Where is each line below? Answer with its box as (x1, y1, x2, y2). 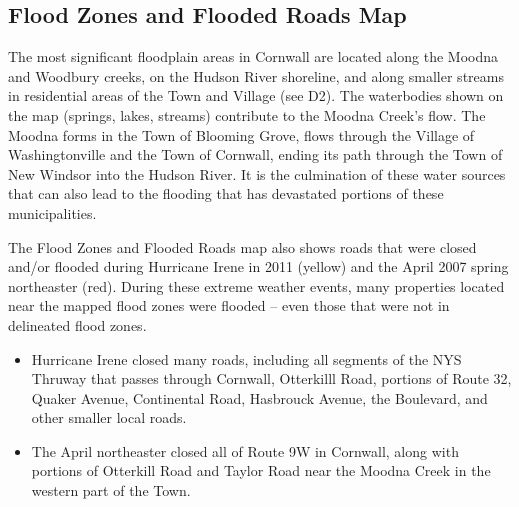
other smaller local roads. (31, 407, 187, 428)
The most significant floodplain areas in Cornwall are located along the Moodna (8, 46, 498, 67)
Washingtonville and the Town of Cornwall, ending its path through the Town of (8, 144, 503, 165)
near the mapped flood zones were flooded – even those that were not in (8, 295, 450, 316)
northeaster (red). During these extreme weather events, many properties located (8, 275, 505, 296)
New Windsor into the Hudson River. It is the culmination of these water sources (8, 163, 506, 184)
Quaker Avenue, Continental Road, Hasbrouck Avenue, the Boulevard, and (31, 387, 488, 408)
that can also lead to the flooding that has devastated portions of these (8, 183, 444, 204)
